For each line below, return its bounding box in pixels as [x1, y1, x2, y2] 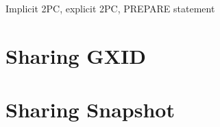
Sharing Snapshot [5, 95, 175, 124]
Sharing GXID [5, 41, 146, 69]
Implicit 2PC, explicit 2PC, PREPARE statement [5, 1, 215, 15]
